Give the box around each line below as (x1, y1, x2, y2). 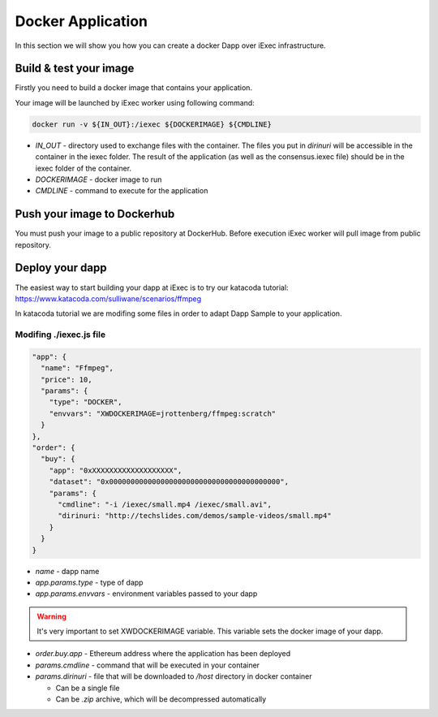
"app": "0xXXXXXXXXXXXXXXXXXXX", (49, 465, 182, 475)
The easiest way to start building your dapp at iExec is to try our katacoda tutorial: (15, 283, 289, 292)
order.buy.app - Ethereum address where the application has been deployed (35, 649, 291, 659)
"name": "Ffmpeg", (41, 364, 114, 373)
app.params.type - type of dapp (35, 577, 144, 587)
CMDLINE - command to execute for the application (35, 186, 208, 196)
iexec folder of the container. (35, 163, 132, 173)
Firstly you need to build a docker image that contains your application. (15, 83, 253, 93)
